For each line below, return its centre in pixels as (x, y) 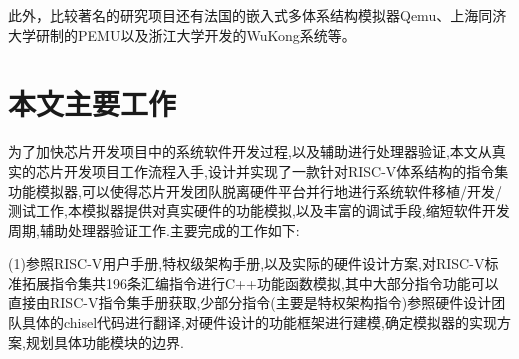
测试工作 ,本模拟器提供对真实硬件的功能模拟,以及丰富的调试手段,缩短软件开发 (259, 210)
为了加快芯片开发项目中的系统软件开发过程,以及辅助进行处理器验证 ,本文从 (250, 151)
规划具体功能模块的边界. (104, 341)
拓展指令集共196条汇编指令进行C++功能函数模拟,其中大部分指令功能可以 (260, 282)
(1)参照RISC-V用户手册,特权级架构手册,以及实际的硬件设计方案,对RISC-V (246, 263)
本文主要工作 (92, 103)
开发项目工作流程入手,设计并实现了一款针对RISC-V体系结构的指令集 (286, 170)
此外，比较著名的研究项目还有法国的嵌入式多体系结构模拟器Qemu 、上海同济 (257, 15)
